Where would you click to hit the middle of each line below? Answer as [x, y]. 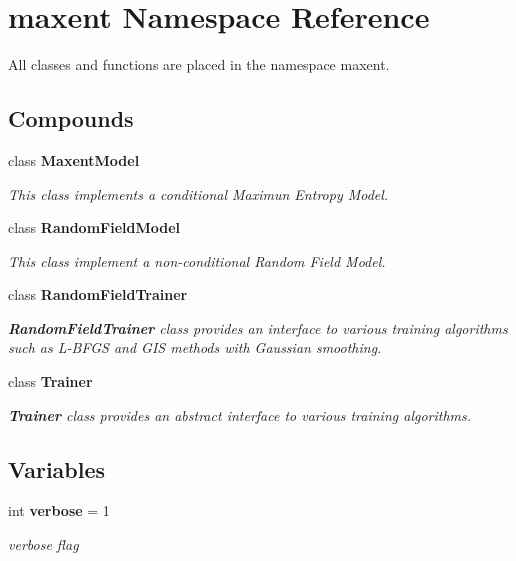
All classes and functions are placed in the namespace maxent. [199, 64]
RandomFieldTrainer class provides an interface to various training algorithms [258, 327]
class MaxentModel [74, 159]
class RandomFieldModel [94, 227]
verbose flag [43, 544]
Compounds [71, 118]
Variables [57, 468]
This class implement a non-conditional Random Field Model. [197, 260]
